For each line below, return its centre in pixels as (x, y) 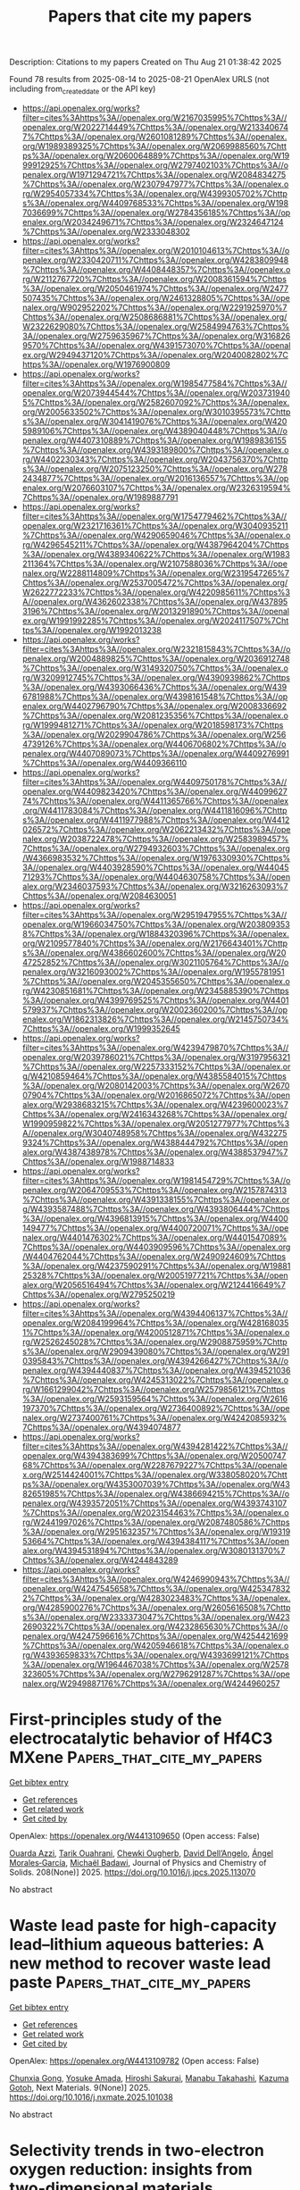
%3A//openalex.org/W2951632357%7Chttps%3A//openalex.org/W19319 (156, 1531)
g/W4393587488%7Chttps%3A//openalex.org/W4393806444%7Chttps (156, 1208)
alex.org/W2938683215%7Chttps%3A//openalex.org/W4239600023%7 (155, 1104)
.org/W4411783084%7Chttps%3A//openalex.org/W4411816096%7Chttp (154, 810)
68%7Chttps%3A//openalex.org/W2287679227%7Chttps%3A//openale (155, 1465)
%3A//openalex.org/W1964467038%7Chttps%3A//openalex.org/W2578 (155, 1664)
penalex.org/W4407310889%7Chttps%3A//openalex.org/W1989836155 (154, 440)
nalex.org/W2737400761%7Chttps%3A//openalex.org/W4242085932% (154, 1417)
